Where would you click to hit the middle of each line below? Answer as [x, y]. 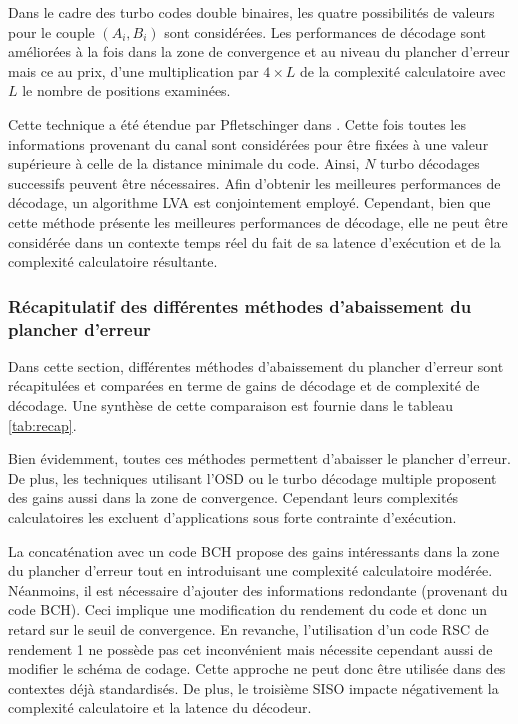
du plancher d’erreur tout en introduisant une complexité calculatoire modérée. [250, 570]
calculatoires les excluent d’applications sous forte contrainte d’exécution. [232, 517]
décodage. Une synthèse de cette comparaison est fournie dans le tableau [230, 405]
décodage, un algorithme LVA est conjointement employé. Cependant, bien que [249, 202]
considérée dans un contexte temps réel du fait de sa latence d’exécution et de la [254, 241]
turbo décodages [430, 163]
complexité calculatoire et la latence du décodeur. [160, 707]
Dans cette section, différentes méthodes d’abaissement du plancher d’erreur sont [256, 365]
